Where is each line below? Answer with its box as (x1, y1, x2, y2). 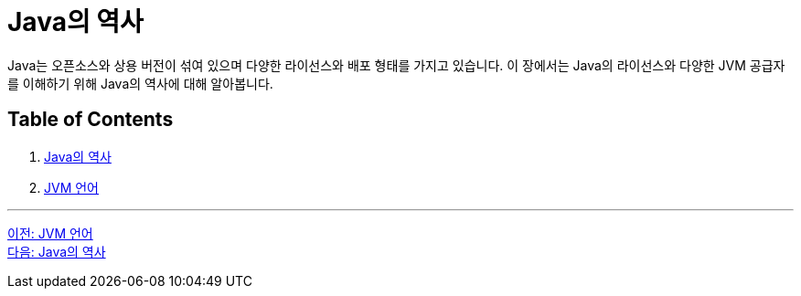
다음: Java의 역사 (7, 243, 106, 259)
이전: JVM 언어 (7, 225, 93, 241)
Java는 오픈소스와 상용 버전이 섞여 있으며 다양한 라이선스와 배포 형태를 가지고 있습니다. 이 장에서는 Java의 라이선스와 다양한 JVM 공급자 (7, 57, 785, 73)
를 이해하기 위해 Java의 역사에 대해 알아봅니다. (7, 75, 273, 91)
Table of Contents (7, 108, 174, 132)
